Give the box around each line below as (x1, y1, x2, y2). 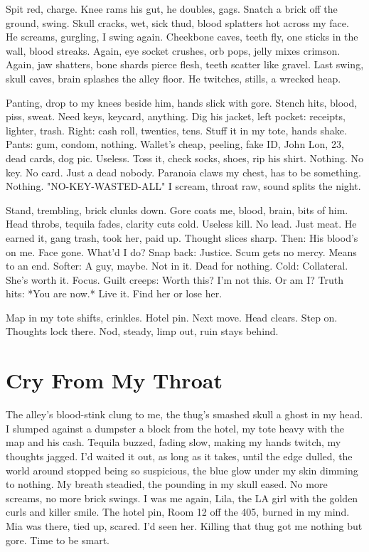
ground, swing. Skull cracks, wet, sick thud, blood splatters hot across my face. (6, 15, 349, 30)
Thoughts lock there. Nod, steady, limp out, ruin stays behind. (6, 324, 279, 339)
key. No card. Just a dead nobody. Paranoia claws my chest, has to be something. (6, 164, 361, 179)
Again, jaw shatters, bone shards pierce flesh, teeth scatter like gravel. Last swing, (6, 57, 364, 72)
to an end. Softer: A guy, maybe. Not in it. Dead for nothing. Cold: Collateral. (6, 258, 348, 273)
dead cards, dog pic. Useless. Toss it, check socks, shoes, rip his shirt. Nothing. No (6, 150, 364, 165)
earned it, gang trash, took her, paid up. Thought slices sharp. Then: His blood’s (6, 230, 358, 245)
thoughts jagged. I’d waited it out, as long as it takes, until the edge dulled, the (6, 448, 353, 463)
